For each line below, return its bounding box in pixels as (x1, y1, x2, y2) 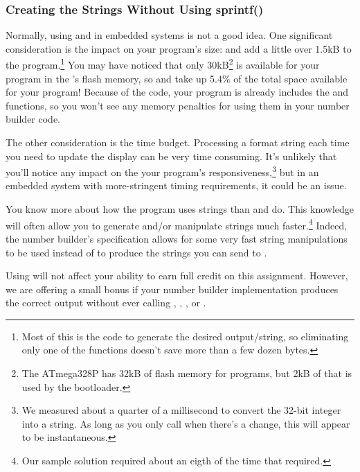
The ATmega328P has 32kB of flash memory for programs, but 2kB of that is (21, 366, 352, 381)
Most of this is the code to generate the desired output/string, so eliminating (21, 329, 349, 343)
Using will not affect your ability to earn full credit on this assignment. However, (6, 268, 348, 283)
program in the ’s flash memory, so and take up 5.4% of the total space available (6, 71, 348, 85)
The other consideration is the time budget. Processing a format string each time (6, 135, 350, 150)
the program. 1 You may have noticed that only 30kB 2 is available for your (6, 55, 320, 72)
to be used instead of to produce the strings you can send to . (6, 245, 267, 259)
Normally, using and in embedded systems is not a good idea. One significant (6, 28, 333, 42)
